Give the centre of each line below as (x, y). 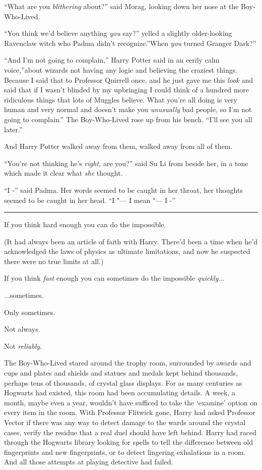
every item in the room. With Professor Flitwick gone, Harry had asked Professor (130, 412)
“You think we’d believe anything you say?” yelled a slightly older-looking (118, 33)
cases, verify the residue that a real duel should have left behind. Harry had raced (130, 432)
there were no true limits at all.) (54, 261)
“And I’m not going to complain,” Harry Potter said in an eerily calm (112, 60)
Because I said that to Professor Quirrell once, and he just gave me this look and (128, 80)
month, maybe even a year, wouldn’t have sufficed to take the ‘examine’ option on (131, 402)
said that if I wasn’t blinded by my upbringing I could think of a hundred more (127, 90)
